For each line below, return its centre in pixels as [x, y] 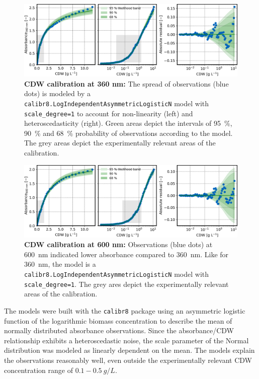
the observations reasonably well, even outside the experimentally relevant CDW [128, 360]
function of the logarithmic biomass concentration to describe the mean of [118, 320]
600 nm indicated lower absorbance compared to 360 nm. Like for [126, 254]
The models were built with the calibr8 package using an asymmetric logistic [125, 310]
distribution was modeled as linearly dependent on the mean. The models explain [129, 350]
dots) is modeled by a [57, 93]
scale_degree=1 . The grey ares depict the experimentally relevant [126, 284]
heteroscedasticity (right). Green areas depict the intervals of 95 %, [128, 123]
